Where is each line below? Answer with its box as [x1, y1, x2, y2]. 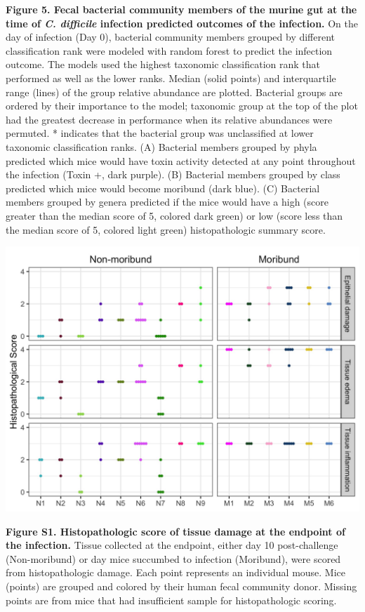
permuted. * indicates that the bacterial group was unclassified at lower [6, 126, 314, 140]
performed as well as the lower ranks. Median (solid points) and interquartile [6, 70, 336, 85]
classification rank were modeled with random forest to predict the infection [6, 43, 333, 58]
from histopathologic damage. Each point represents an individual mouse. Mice [6, 565, 346, 580]
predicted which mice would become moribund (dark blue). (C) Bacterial [6, 180, 320, 195]
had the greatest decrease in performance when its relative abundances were [6, 112, 333, 126]
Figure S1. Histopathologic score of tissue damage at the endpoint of [6, 524, 345, 538]
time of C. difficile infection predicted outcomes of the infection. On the [6, 15, 359, 30]
